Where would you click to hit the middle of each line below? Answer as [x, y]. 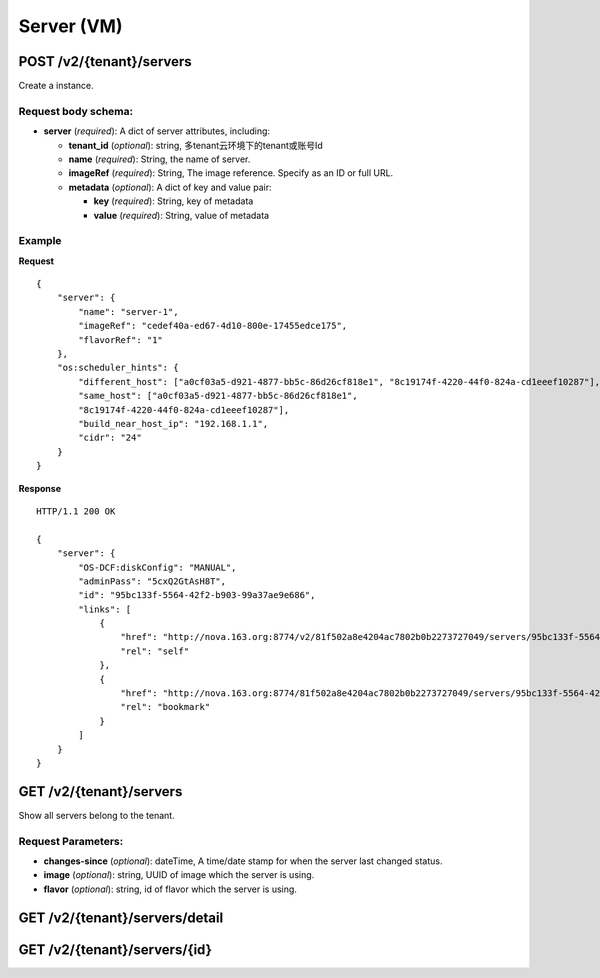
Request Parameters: [71, 841]
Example [40, 241]
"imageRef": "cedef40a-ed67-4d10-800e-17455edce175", [213, 326]
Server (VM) [70, 26]
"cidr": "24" [110, 438]
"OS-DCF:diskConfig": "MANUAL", [157, 567]
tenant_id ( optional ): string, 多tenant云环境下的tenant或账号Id [196, 145]
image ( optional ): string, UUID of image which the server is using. [179, 875]
